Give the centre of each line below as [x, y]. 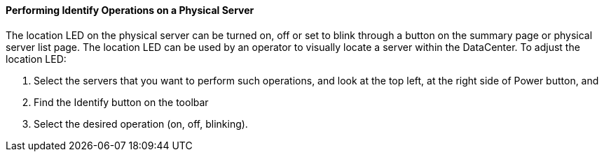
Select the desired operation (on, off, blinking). [141, 124]
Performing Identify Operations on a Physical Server [130, 10]
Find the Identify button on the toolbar [121, 102]
